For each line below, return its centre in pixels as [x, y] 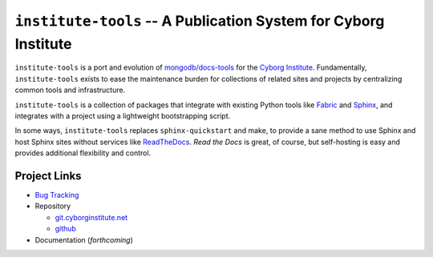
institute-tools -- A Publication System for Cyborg [200, 21]
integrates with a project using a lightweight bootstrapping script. [123, 115]
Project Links [48, 176]
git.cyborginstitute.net [91, 217]
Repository [53, 206]
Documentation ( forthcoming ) [84, 239]
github [65, 229]
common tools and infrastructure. [70, 90]
